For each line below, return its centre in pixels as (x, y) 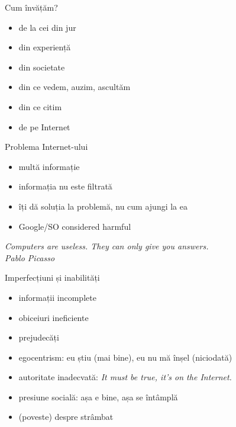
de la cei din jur (47, 27)
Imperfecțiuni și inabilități (52, 277)
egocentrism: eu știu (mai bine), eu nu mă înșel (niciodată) (125, 357)
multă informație (49, 166)
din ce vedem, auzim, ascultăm (75, 87)
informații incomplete (57, 297)
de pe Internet (44, 126)
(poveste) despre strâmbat (66, 417)
